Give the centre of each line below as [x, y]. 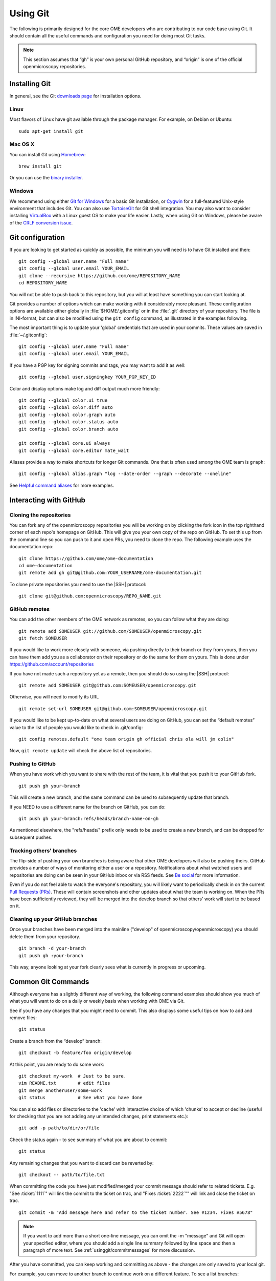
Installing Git [30, 84]
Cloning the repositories [40, 515]
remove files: [23, 1018]
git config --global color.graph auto [67, 415]
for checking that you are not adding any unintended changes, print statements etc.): [99, 1116]
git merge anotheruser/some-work [60, 1090]
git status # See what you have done [80, 1098]
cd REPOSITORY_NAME [43, 283]
